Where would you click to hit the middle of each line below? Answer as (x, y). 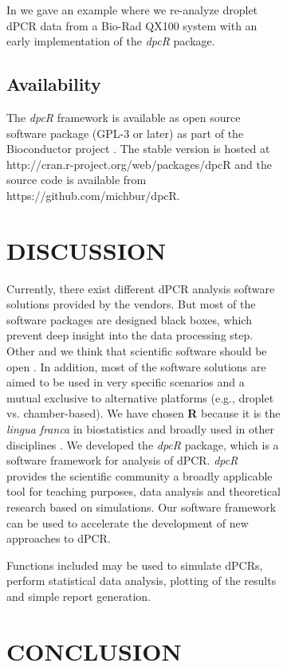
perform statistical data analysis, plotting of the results (142, 581)
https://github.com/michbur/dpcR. (93, 195)
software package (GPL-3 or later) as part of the (125, 133)
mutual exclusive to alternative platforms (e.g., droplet (140, 397)
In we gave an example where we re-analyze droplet (132, 10)
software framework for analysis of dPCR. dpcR (122, 460)
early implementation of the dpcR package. (111, 41)
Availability (54, 84)
